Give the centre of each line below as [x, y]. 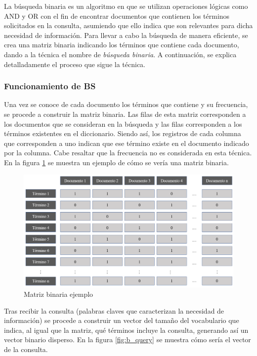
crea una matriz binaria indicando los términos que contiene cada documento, [122, 45]
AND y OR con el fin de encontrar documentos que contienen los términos [117, 16]
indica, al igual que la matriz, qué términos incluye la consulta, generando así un [126, 330]
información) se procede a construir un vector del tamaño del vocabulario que [122, 320]
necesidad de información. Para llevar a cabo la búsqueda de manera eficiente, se [126, 35]
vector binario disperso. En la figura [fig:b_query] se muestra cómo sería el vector [128, 339]
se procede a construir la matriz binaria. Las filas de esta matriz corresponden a [125, 114]
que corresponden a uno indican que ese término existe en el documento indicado [127, 143]
